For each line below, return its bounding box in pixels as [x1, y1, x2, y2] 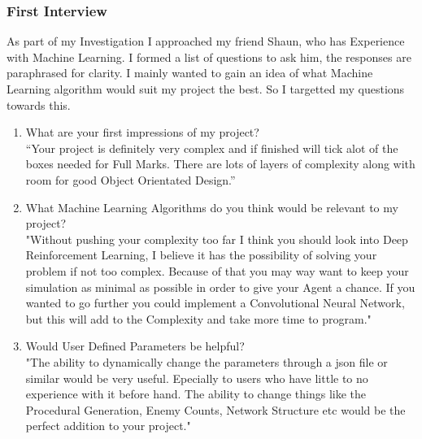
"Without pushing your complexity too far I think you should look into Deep [25, 230, 408, 247]
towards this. [7, 96, 71, 113]
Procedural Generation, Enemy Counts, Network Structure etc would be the [25, 401, 406, 418]
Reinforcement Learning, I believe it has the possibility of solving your [25, 246, 377, 263]
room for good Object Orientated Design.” [25, 171, 236, 188]
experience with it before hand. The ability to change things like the [25, 385, 367, 402]
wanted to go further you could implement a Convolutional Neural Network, [25, 294, 405, 311]
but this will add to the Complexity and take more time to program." [25, 310, 372, 327]
